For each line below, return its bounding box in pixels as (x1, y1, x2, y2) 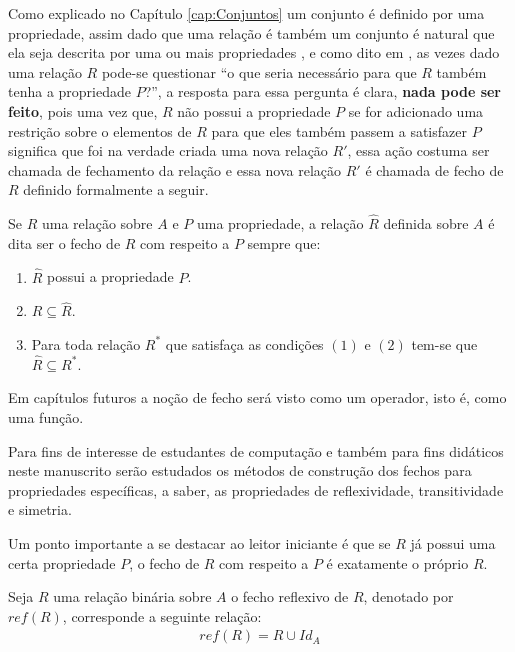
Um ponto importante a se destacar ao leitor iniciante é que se (8, 532, 391, 553)
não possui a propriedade (177, 100, 331, 121)
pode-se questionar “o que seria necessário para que (101, 61, 417, 82)
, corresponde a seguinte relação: (62, 605, 262, 626)
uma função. (8, 406, 84, 427)
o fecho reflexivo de (231, 586, 349, 607)
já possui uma (410, 532, 496, 553)
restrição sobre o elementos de (8, 120, 192, 141)
